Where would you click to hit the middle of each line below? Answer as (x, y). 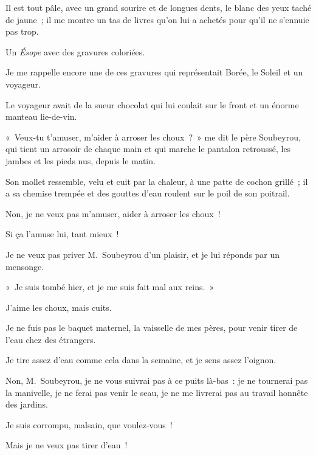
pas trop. (22, 31)
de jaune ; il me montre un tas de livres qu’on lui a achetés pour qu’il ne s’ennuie (157, 19)
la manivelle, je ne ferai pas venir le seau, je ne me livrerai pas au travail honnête (157, 392)
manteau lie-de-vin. (41, 116)
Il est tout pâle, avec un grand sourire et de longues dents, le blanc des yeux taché (159, 7)
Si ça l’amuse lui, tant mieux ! (62, 234)
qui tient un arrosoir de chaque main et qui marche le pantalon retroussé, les (148, 149)
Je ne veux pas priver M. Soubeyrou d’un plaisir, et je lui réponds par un (143, 254)
